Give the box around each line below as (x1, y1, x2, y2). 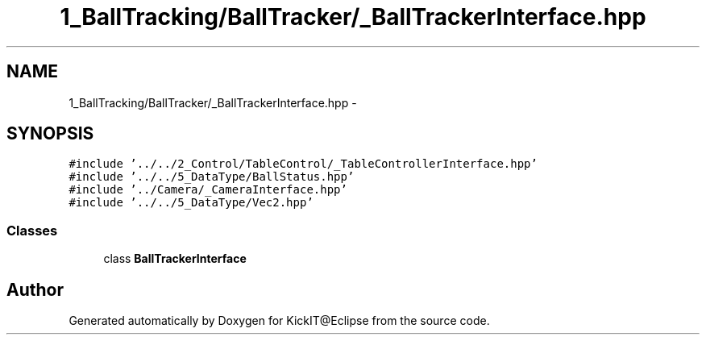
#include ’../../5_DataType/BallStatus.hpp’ (69, 170, 355, 184)
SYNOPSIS (6, 123, 94, 144)
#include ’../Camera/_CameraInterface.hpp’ (69, 183, 347, 197)
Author (6, 279, 64, 300)
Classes (6, 222, 58, 239)
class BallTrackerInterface (103, 252, 247, 266)
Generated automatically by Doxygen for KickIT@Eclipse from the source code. (69, 314, 490, 328)
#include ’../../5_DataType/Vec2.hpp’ (69, 196, 314, 210)
